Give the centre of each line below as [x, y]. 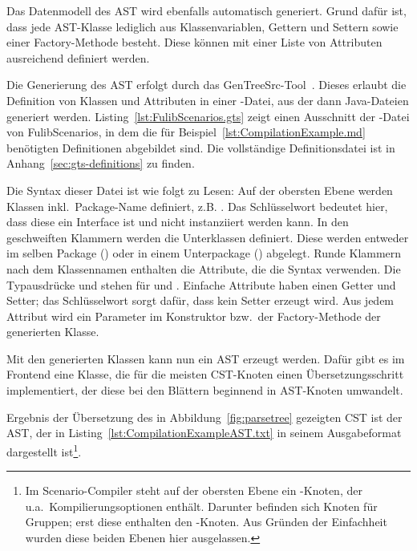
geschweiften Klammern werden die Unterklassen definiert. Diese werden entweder [208, 237]
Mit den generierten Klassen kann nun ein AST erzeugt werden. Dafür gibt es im [206, 358]
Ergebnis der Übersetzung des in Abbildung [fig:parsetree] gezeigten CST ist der [204, 417]
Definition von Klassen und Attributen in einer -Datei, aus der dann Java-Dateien [208, 100]
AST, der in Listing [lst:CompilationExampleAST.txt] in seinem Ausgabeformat [204, 433]
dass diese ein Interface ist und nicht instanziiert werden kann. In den [178, 222]
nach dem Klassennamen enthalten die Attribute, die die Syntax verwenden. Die [204, 268]
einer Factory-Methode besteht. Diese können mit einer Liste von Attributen [194, 42]
